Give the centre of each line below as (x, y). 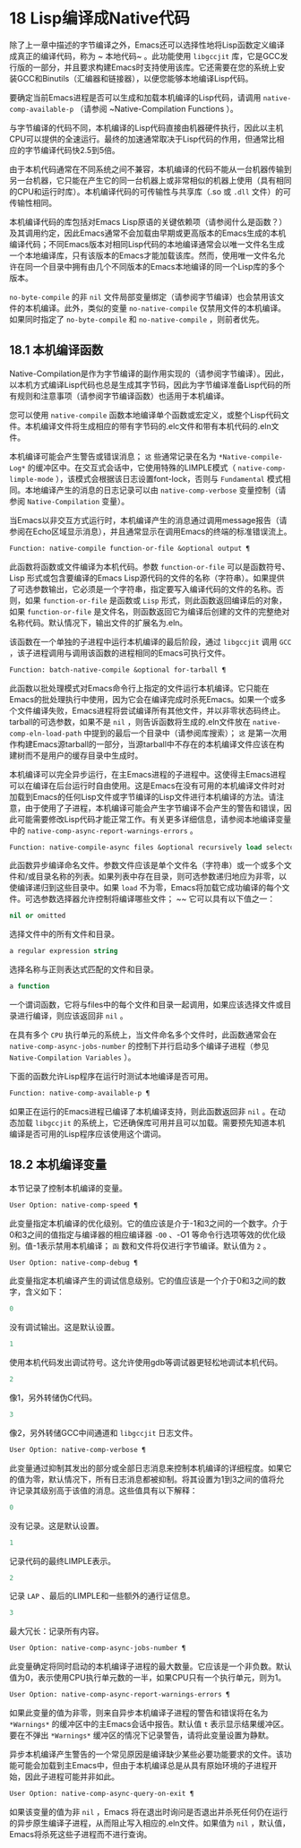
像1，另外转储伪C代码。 (53, 1397)
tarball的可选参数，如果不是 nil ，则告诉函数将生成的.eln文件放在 (130, 721)
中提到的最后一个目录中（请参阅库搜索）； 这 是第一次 (181, 733)
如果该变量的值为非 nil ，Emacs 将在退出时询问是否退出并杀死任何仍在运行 (149, 1811)
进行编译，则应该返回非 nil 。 (72, 1016)
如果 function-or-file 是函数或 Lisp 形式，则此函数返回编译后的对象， (155, 600)
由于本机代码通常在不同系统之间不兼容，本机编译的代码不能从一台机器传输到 (150, 169)
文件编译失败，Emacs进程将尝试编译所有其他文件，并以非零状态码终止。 (150, 710)
